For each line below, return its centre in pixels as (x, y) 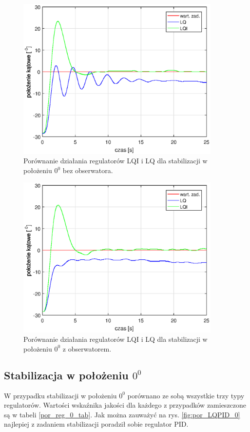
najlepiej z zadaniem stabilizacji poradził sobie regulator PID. (96, 424)
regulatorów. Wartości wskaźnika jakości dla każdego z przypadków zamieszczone (125, 405)
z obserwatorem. (87, 348)
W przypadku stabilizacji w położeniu (60, 395)
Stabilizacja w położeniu (66, 375)
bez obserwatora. (88, 170)
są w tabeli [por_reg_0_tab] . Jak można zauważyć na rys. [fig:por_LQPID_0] (122, 414)
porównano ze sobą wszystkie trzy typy (186, 395)
